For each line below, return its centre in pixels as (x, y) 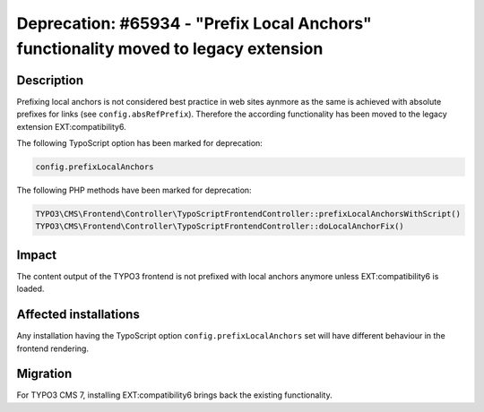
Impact (37, 255)
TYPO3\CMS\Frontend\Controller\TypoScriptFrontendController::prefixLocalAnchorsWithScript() (248, 214)
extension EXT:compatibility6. (71, 126)
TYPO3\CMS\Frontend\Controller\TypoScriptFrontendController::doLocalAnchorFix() (220, 227)
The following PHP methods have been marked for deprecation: (134, 190)
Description (50, 80)
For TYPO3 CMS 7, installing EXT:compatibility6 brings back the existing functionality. (175, 395)
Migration (44, 374)
